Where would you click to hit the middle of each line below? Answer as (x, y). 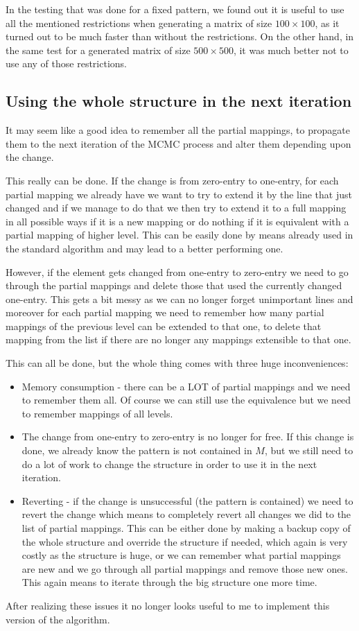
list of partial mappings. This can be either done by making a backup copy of (186, 528)
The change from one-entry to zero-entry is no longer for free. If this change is (188, 436)
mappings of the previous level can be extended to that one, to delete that (164, 326)
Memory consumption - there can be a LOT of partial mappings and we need (186, 386)
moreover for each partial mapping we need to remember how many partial (165, 312)
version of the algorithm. (58, 619)
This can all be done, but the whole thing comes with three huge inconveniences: (177, 363)
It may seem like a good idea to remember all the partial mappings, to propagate (178, 130)
